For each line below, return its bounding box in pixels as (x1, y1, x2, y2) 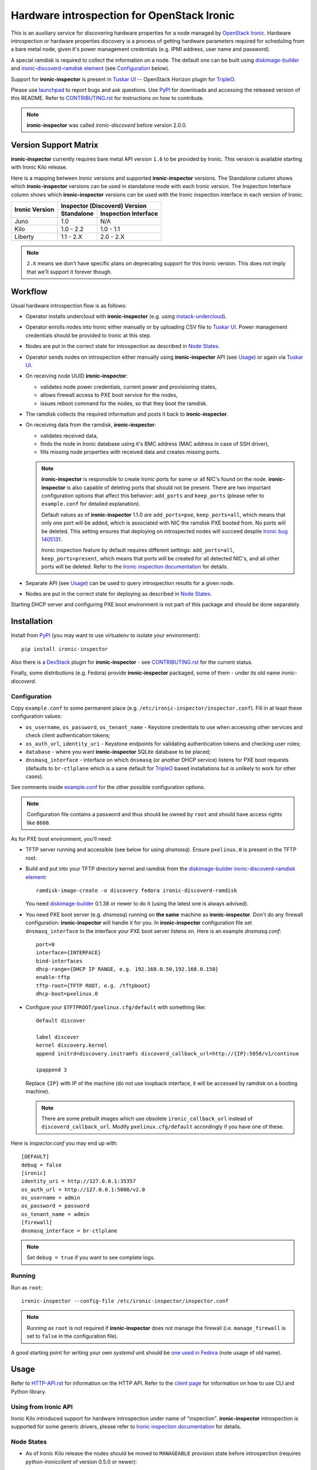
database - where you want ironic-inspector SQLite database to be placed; (25, 748, 211, 755)
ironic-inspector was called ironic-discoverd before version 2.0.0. (26, 122, 187, 129)
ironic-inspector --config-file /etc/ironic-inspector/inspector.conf (21, 1297, 229, 1304)
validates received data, (40, 432, 98, 439)
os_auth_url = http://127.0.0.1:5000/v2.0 (21, 1186, 146, 1193)
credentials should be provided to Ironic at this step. (25, 332, 152, 339)
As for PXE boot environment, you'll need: (11, 836, 112, 843)
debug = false (21, 1161, 62, 1168)
